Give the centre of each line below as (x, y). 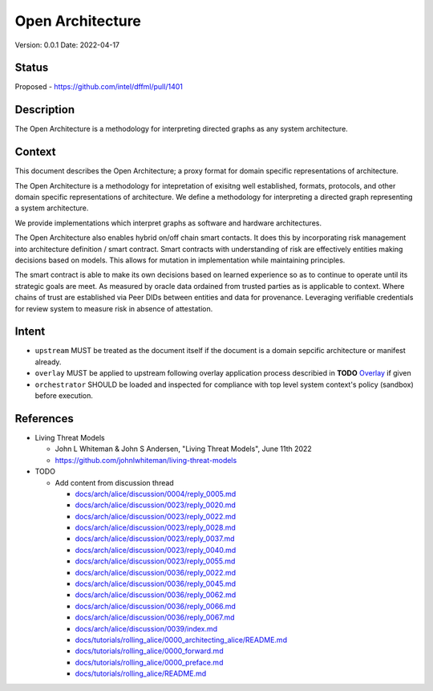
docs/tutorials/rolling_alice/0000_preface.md (149, 662)
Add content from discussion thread (114, 482)
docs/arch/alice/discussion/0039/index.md (146, 628)
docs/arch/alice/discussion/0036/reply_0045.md (156, 584)
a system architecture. (52, 208)
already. (48, 362)
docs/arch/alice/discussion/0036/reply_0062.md (156, 595)
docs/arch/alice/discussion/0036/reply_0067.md (155, 617)
